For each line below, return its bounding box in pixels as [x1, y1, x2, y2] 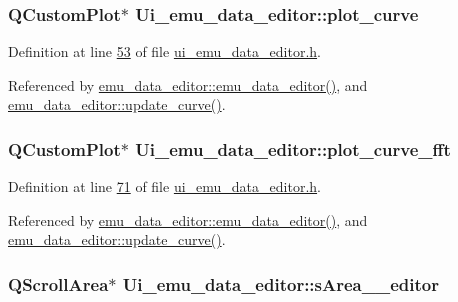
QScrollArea [8, 271, 109, 296]
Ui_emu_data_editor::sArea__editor [122, 271, 439, 296]
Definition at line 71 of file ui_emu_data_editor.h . [8, 176, 321, 197]
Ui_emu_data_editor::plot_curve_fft [135, 136, 451, 161]
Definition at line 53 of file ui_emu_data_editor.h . [8, 41, 321, 62]
